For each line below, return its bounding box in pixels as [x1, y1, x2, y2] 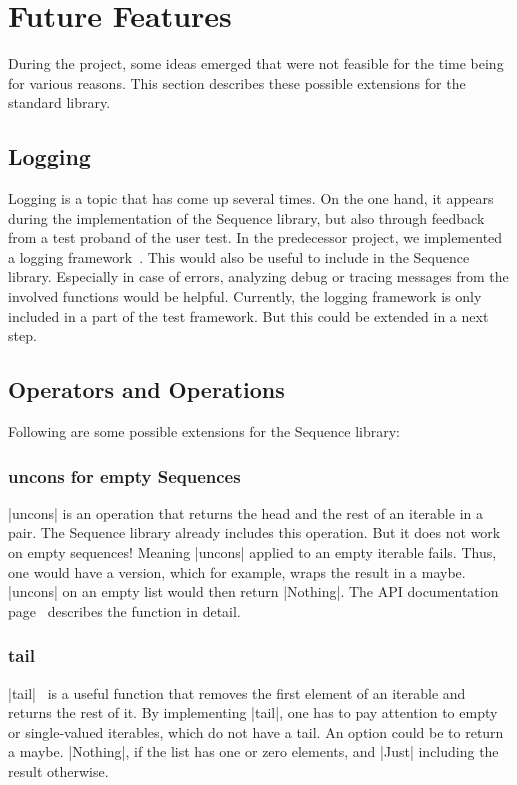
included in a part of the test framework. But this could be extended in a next [8, 305, 489, 326]
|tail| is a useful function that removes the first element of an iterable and [8, 682, 466, 703]
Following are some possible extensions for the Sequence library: [8, 421, 400, 442]
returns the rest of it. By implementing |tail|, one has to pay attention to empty [8, 702, 498, 723]
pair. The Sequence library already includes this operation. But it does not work [8, 522, 501, 543]
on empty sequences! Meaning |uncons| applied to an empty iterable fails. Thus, [8, 542, 497, 563]
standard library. [8, 92, 111, 113]
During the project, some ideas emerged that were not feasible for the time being [8, 53, 504, 74]
